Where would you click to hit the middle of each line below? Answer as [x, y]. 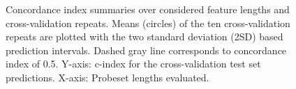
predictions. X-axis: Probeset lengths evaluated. [108, 77]
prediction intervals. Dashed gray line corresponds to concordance [146, 50]
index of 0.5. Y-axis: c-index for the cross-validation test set [133, 64]
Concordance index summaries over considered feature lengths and [148, 9]
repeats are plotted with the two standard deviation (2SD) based [145, 37]
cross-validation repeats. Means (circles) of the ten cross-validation [148, 23]
